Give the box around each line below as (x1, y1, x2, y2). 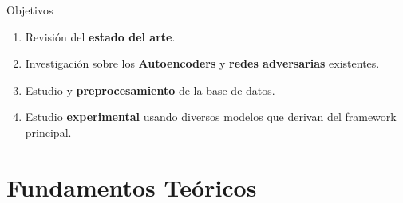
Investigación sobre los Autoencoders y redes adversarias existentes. (25, 55, 380, 72)
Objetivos (6, 2, 53, 18)
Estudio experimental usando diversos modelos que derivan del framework (25, 108, 397, 125)
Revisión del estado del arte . (25, 28, 176, 45)
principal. (25, 123, 72, 140)
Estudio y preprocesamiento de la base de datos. (25, 81, 275, 98)
